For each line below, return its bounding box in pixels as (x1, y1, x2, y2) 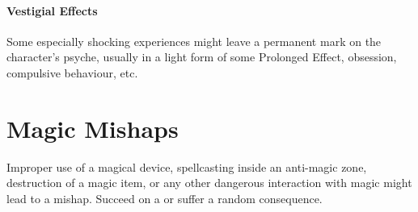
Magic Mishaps (6, 111, 179, 144)
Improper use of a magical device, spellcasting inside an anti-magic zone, (6, 158, 367, 175)
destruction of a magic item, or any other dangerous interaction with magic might (6, 174, 412, 191)
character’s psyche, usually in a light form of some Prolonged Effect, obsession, (6, 48, 397, 65)
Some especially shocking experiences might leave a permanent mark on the (6, 32, 382, 49)
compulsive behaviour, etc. (6, 64, 138, 81)
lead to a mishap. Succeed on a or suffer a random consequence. (6, 189, 323, 206)
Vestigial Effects (6, 2, 98, 19)
